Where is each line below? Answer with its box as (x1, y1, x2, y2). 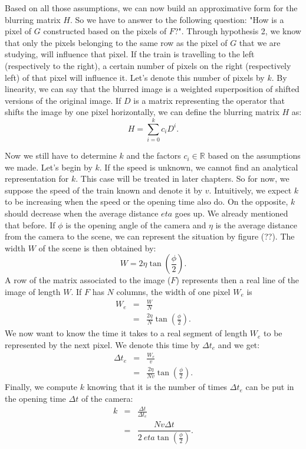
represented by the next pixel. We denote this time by (5, 338, 200, 350)
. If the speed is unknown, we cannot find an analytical (99, 160, 298, 173)
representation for (5, 172, 69, 185)
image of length (5, 286, 61, 297)
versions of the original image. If (5, 94, 121, 106)
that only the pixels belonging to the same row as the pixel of (5, 36, 228, 48)
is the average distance (215, 218, 297, 231)
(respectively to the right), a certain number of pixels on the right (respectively (5, 59, 291, 71)
